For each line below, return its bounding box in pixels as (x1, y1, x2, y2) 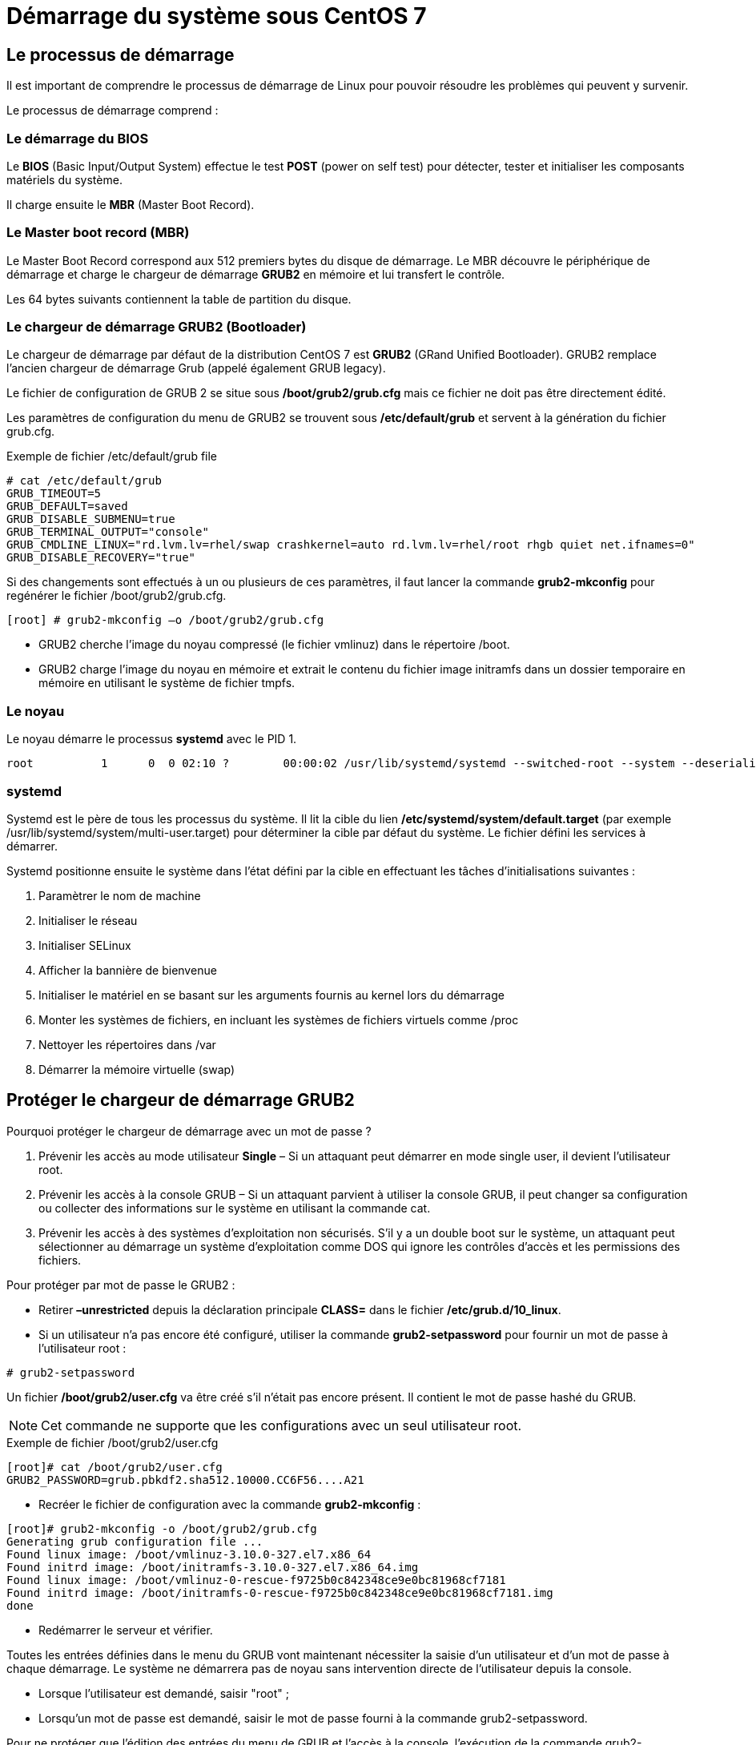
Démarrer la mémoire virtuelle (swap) (38, 1062, 235, 1076)
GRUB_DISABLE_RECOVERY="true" (6, 551, 196, 565)
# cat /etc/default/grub (6, 474, 162, 488)
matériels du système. (6, 172, 123, 187)
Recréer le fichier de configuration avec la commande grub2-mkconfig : (38, 1497, 421, 1511)
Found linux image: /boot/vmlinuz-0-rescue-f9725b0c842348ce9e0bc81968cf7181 (6, 1573, 506, 1586)
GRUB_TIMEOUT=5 (6, 487, 102, 501)
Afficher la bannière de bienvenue (38, 963, 217, 977)
